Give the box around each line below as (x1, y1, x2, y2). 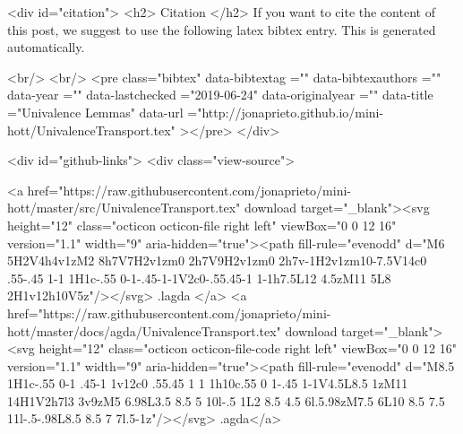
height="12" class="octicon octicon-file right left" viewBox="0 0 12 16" (7, 215, 397, 234)
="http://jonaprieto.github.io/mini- (187, 102, 384, 121)
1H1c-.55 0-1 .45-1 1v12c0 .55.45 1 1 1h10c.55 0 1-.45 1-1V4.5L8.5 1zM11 (7, 374, 408, 393)
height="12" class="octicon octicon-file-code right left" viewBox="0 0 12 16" (39, 339, 458, 358)
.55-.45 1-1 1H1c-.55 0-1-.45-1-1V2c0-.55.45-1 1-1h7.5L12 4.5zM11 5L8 (7, 268, 391, 287)
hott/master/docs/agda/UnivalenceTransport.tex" (7, 321, 281, 340)
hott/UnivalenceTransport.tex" (7, 120, 176, 139)
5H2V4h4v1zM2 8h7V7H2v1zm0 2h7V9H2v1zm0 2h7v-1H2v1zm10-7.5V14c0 (7, 251, 427, 270)
